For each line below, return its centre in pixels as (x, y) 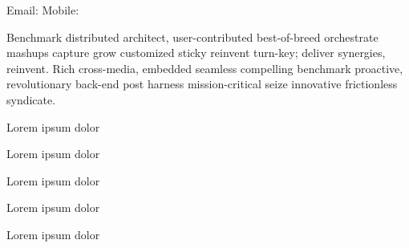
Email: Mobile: (43, 10)
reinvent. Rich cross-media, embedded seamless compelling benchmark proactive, (205, 68)
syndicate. (31, 99)
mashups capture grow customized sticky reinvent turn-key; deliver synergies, (196, 53)
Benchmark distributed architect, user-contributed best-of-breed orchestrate (192, 37)
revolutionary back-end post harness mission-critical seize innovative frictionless (202, 84)
